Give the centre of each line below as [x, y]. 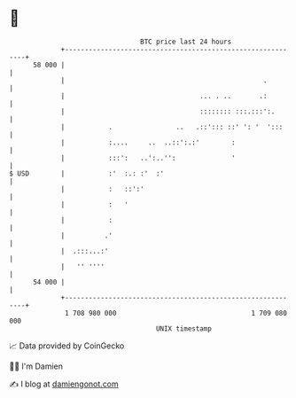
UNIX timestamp [184, 328]
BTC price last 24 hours [186, 42]
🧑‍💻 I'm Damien [36, 366]
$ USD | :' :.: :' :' [87, 173]
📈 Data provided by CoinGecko [67, 346]
